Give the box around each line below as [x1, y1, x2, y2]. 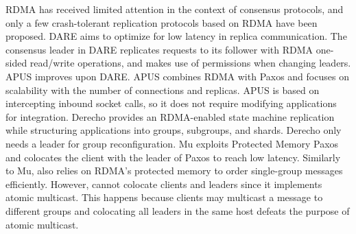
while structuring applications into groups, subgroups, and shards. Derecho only [5, 123, 342, 137]
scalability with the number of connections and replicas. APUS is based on [5, 82, 320, 97]
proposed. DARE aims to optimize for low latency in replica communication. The [5, 29, 347, 43]
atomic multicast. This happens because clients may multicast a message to [5, 190, 323, 204]
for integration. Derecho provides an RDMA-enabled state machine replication [5, 109, 335, 124]
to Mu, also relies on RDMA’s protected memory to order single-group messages [5, 163, 343, 178]
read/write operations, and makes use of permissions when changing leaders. [29, 56, 351, 70]
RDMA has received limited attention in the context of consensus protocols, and [5, 2, 344, 16]
